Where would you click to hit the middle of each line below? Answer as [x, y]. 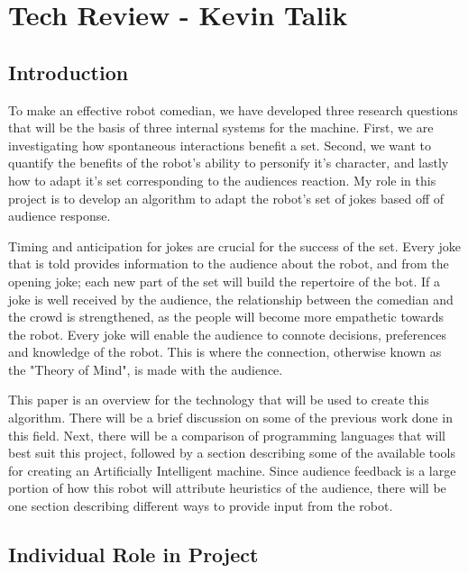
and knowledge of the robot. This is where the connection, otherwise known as [225, 352]
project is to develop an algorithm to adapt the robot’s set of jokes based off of [226, 198]
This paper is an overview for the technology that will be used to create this [219, 400]
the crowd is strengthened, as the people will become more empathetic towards [226, 317]
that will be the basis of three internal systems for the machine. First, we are [221, 127]
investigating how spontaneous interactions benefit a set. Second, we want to [220, 145]
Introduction [69, 72]
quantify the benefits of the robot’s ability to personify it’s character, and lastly [229, 163]
